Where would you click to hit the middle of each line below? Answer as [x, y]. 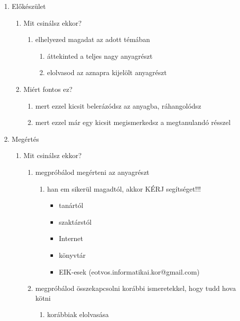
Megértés [25, 139]
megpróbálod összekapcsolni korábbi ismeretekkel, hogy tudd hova [136, 288]
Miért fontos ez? [48, 89]
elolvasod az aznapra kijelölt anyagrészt [107, 72]
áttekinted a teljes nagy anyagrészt [100, 56]
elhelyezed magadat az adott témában [93, 39]
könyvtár [72, 255]
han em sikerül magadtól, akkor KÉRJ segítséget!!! [124, 188]
